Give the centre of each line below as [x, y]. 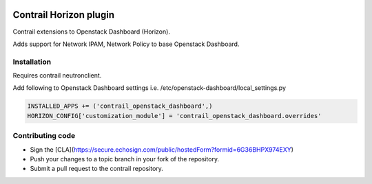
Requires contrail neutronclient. [57, 76]
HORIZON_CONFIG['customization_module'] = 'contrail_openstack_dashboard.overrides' [174, 116]
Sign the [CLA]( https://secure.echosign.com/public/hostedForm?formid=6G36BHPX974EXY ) [162, 149]
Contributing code [44, 136]
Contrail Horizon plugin [64, 15]
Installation [32, 62]
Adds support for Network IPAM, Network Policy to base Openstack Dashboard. [126, 44]
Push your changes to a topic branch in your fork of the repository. [125, 159]
